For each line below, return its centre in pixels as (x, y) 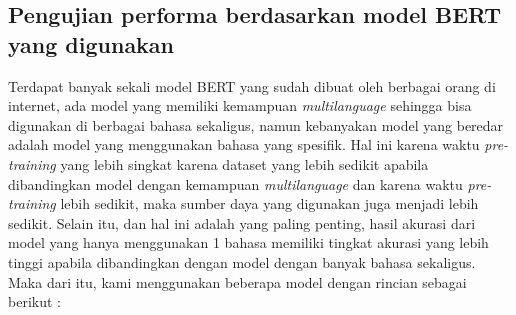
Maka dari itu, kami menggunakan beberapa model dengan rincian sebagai (237, 281)
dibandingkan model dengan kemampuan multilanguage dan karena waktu (235, 183)
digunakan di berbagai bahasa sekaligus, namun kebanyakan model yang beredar (256, 124)
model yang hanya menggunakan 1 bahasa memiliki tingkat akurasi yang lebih (248, 242)
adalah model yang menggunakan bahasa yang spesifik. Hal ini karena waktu (244, 144)
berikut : (34, 301)
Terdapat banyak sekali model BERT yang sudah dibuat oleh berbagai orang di (252, 85)
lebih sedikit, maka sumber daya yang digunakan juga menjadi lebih (269, 203)
